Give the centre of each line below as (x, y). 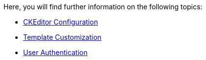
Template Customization (62, 37)
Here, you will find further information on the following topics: (103, 7)
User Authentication (56, 52)
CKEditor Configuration (61, 22)
